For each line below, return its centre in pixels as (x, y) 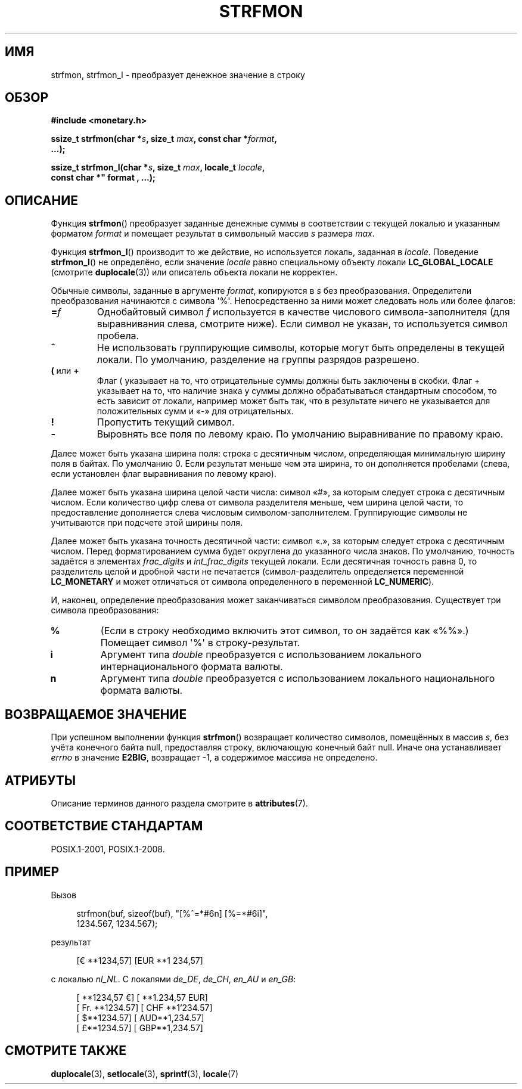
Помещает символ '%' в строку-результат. (200, 643)
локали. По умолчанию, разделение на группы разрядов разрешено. (258, 360)
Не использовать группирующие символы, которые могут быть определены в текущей (301, 348)
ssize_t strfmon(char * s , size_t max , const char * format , (164, 139)
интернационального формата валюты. (192, 667)
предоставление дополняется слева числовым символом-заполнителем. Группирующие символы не (259, 513)
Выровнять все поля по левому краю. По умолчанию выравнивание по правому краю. (300, 434)
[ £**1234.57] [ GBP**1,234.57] (140, 1028)
